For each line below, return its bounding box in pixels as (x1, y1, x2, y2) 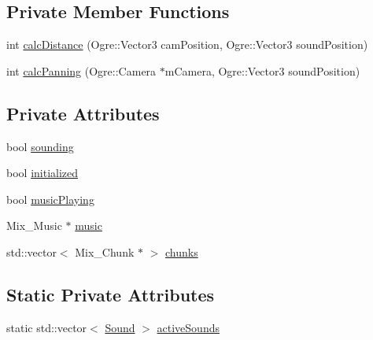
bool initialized (6, 164, 79, 181)
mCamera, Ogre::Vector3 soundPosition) (164, 62, 360, 79)
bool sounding (6, 138, 74, 154)
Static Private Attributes (6, 282, 215, 306)
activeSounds (157, 319, 220, 335)
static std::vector (6, 319, 87, 335)
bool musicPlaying (6, 190, 94, 207)
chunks (164, 243, 198, 260)
